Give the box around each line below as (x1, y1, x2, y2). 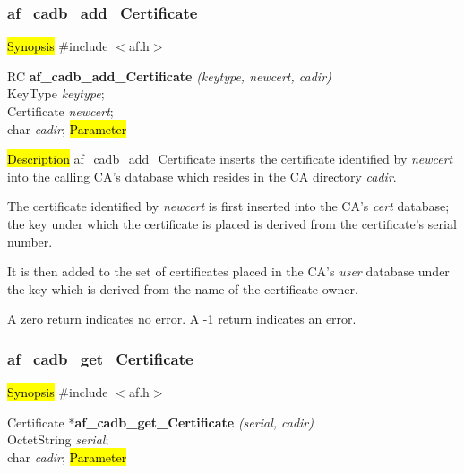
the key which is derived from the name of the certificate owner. (7, 279, 358, 298)
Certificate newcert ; (7, 102, 114, 120)
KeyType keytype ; (7, 84, 105, 103)
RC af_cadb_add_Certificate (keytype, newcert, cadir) (7, 66, 331, 85)
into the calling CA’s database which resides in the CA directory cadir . (7, 166, 397, 185)
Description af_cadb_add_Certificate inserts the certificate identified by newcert (7, 149, 453, 168)
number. (7, 232, 53, 250)
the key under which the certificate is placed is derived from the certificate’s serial (7, 214, 457, 232)
